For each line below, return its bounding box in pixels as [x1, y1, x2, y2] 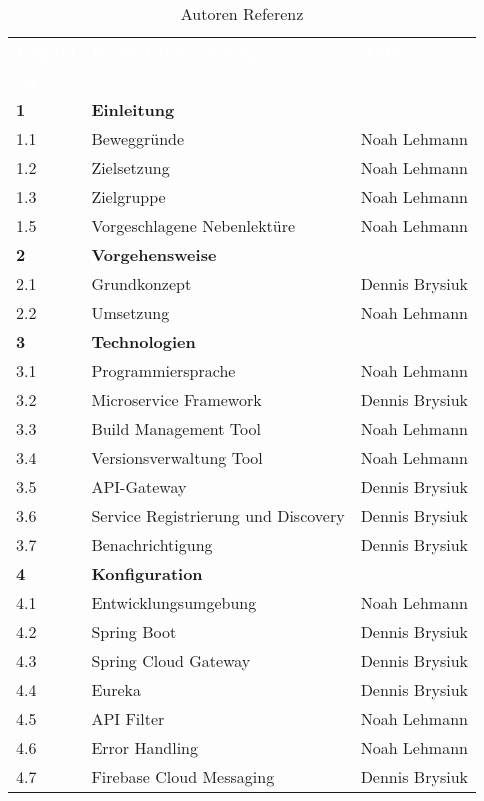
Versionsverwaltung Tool [91, 446, 263, 469]
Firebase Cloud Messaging [91, 765, 275, 788]
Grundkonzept [91, 272, 192, 295]
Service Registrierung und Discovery [91, 504, 345, 527]
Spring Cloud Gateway [91, 649, 251, 672]
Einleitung [91, 98, 175, 121]
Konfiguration [91, 562, 203, 585]
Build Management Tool [91, 417, 261, 440]
